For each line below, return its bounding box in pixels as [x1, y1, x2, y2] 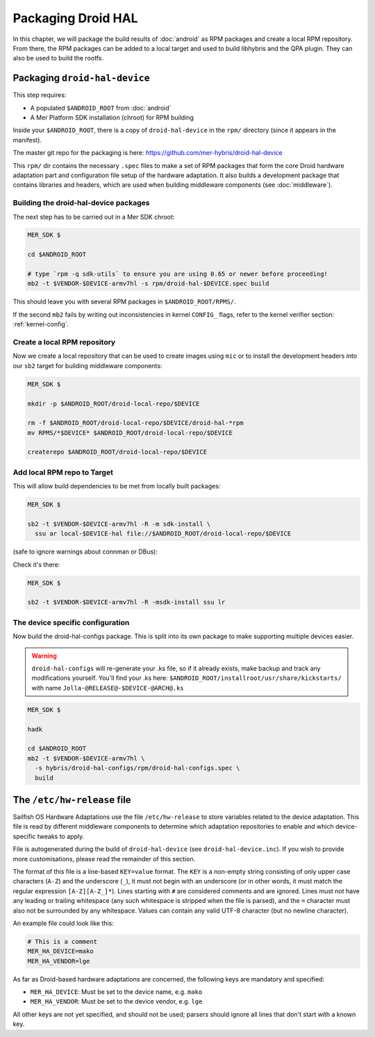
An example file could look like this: [12, 919, 114, 927]
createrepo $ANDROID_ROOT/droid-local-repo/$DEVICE [27, 448, 208, 456]
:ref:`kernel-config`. [12, 320, 69, 329]
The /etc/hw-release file [12, 794, 131, 806]
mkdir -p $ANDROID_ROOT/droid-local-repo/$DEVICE [27, 399, 200, 408]
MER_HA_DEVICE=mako [27, 947, 94, 955]
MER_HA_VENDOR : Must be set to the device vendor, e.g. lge [30, 997, 203, 1006]
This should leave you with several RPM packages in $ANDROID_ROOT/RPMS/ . [12, 297, 236, 306]
